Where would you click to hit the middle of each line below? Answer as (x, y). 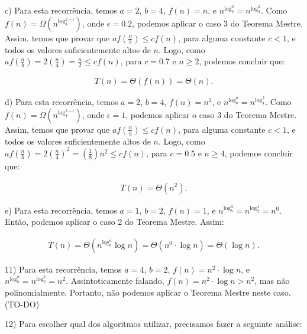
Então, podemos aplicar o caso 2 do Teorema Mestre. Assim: (114, 222)
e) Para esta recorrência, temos (61, 210)
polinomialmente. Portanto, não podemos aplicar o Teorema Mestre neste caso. (148, 292)
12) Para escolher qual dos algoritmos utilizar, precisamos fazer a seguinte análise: (153, 324)
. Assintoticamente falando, (115, 281)
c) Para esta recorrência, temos (61, 10)
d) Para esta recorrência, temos (62, 102)
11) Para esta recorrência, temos (63, 269)
